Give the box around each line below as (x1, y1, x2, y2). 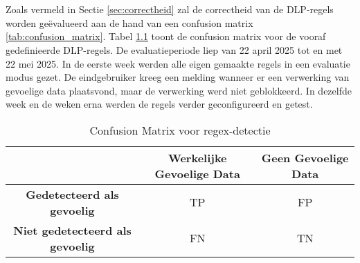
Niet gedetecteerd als (13, 222, 132, 238)
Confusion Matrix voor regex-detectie (89, 121, 271, 138)
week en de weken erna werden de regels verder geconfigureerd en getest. (6, 97, 313, 111)
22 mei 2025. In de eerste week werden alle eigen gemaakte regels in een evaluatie (6, 56, 350, 70)
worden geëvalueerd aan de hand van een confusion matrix (6, 15, 253, 30)
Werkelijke (168, 149, 227, 166)
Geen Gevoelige (261, 149, 349, 166)
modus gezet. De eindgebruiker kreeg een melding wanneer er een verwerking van (6, 70, 350, 84)
